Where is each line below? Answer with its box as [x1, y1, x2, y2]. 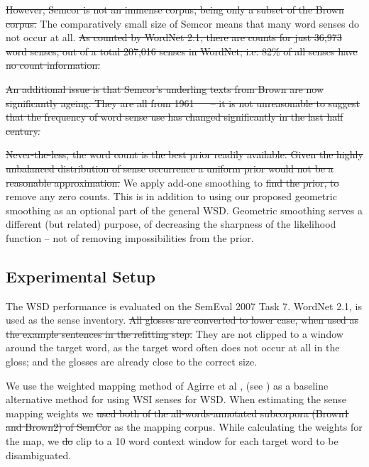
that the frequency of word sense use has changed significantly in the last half [6, 109, 343, 124]
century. [6, 123, 40, 138]
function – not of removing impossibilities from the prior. [6, 230, 254, 245]
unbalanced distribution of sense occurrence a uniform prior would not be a [6, 160, 334, 175]
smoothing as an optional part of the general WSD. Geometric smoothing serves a [6, 202, 363, 217]
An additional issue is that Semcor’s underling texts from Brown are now [6, 81, 324, 96]
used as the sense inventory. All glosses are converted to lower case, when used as [6, 312, 359, 327]
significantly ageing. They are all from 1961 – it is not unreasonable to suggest [6, 95, 360, 110]
